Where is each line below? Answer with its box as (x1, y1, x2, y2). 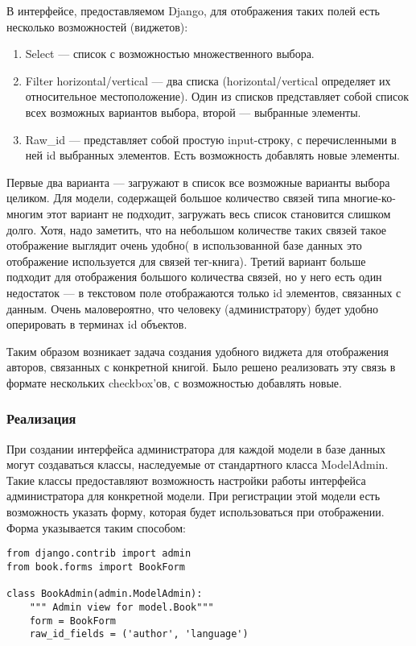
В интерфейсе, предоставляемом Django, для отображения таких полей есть (6, 2, 380, 19)
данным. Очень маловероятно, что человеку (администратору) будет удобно (6, 300, 379, 317)
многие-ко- (343, 189, 396, 206)
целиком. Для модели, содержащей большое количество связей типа (6, 189, 340, 206)
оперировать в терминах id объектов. (6, 316, 187, 333)
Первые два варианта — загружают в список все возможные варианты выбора (6, 173, 390, 190)
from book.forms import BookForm (6, 561, 185, 573)
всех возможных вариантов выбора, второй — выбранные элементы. (25, 103, 361, 120)
